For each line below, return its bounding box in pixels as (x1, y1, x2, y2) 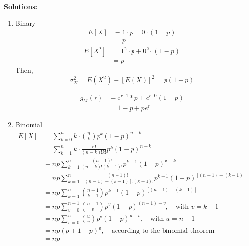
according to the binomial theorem (111, 228, 215, 235)
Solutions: (4, 1, 37, 11)
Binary (15, 17, 36, 28)
